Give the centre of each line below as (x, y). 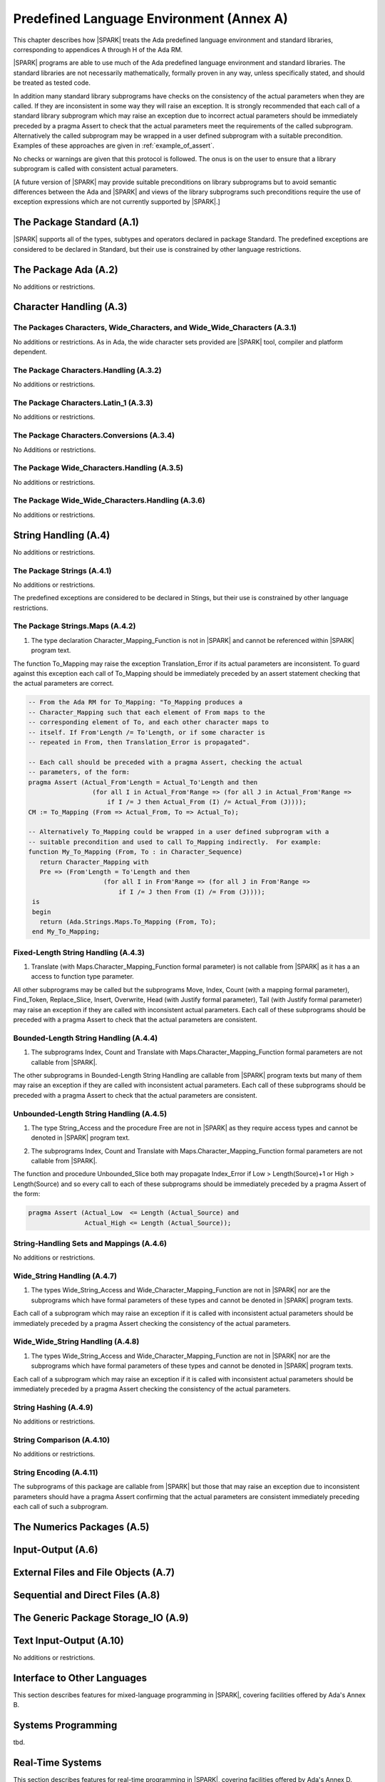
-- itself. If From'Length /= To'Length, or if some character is (147, 732)
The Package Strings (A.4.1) (62, 570)
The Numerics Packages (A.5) (81, 1526)
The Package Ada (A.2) (66, 270)
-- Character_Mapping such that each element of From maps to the (147, 712)
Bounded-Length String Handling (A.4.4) (86, 1038)
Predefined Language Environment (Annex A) (151, 19)
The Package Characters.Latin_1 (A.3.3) (83, 403)
